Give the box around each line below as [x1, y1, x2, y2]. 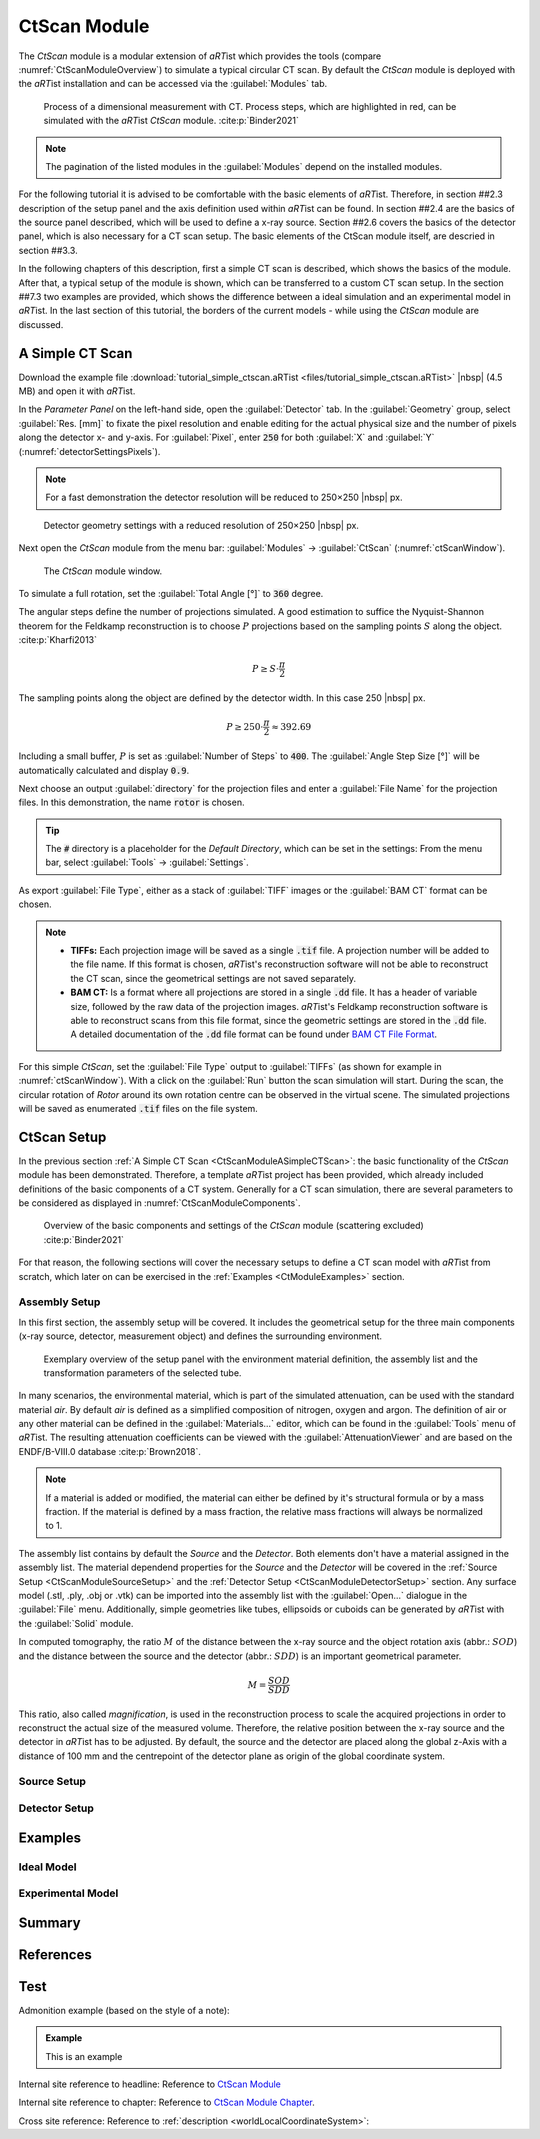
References [18, 1946, 92, 1963]
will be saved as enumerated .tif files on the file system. [18, 1102, 259, 1114]
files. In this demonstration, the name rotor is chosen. [18, 796, 245, 809]
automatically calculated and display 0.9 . [18, 764, 190, 776]
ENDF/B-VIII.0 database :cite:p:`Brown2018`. [18, 1445, 202, 1457]
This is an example [45, 2050, 123, 2062]
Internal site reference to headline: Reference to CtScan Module [18, 2078, 282, 2090]
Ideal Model [18, 1860, 77, 1874]
